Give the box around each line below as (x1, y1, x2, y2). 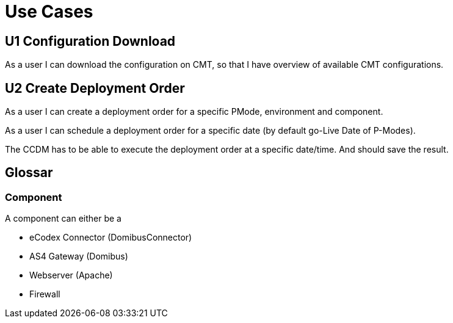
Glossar (5, 165, 53, 181)
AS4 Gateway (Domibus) (29, 251, 128, 262)
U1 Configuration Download (5, 33, 176, 49)
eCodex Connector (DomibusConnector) (29, 232, 192, 243)
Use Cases (5, 1, 93, 22)
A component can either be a (5, 213, 121, 224)
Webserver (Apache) (29, 270, 113, 281)
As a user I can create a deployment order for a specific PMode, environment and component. (5, 106, 383, 117)
